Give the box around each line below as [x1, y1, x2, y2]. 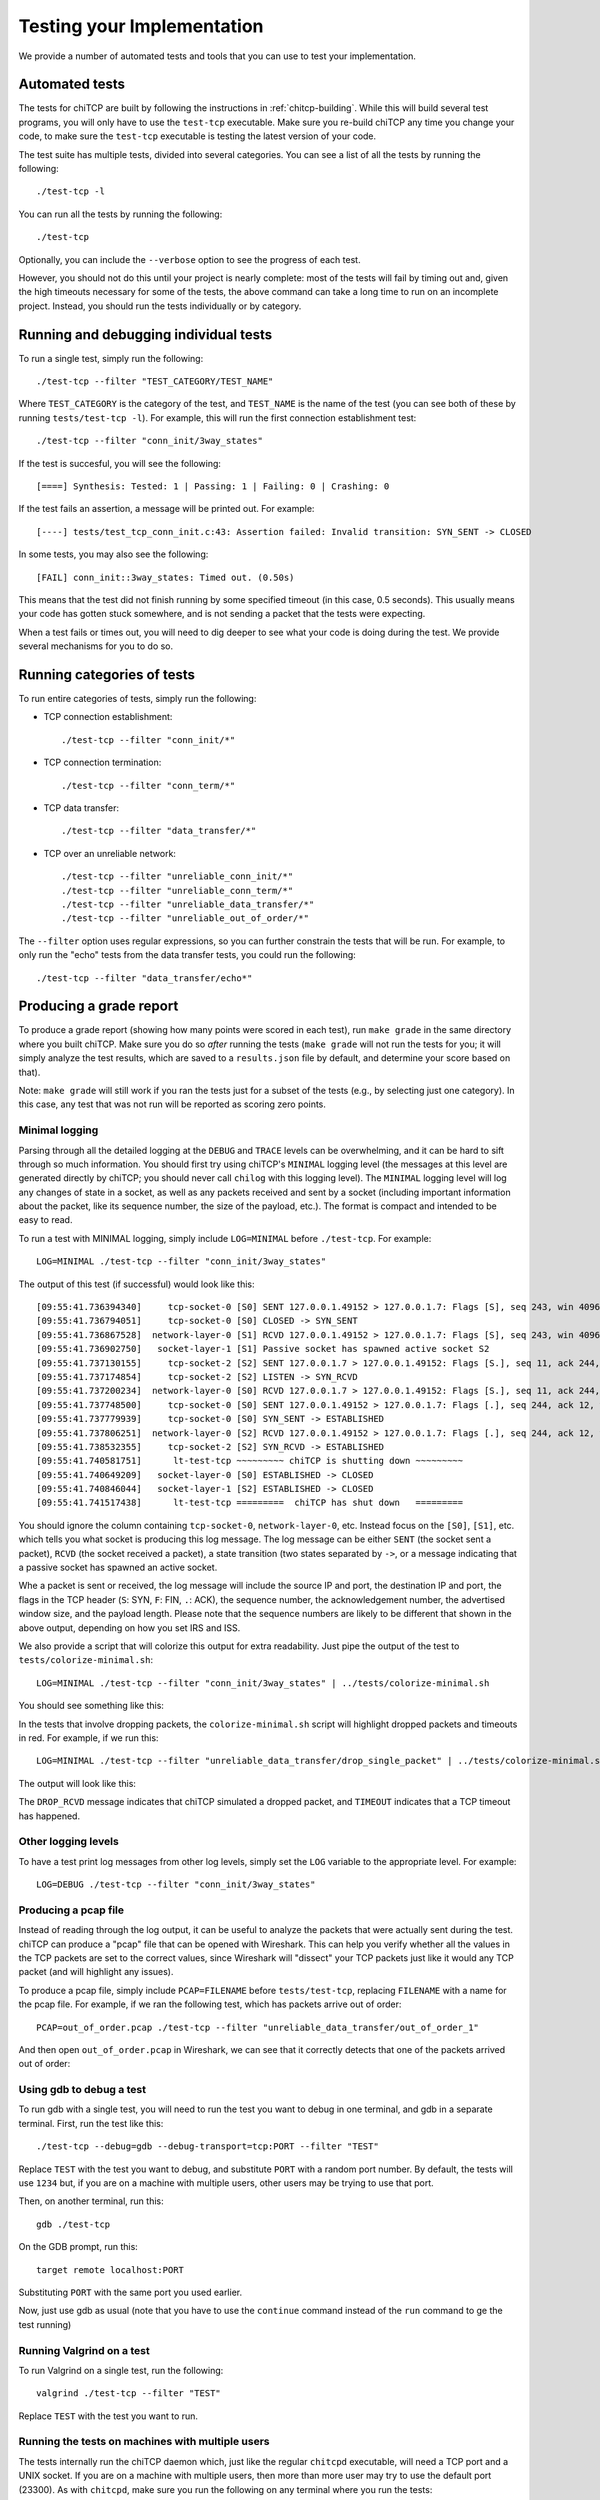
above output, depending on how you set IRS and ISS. [18, 1621, 241, 1634]
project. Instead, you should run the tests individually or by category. [18, 300, 302, 312]
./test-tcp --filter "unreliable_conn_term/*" [61, 885, 294, 896]
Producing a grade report [18, 998, 179, 1015]
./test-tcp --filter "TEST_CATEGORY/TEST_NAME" [36, 376, 274, 387]
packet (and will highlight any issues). [18, 1966, 174, 1978]
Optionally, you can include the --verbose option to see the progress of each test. [18, 253, 361, 265]
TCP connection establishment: [43, 711, 173, 723]
